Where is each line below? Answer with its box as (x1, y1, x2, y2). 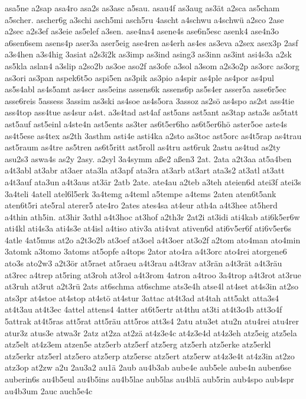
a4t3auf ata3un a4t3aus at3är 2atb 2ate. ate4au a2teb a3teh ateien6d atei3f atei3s (5, 175, 301, 188)
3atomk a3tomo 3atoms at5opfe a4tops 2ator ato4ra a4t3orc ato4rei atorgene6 (5, 245, 287, 258)
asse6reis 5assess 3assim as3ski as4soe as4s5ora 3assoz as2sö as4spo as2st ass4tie (5, 94, 294, 107)
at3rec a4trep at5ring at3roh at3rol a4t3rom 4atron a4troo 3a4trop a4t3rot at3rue (5, 268, 301, 281)
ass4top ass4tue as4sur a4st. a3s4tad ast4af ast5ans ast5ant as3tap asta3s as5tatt (5, 106, 298, 118)
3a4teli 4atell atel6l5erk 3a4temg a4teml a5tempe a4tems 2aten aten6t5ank (5, 187, 276, 199)
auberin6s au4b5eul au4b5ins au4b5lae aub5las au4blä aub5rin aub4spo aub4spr (5, 373, 294, 385)
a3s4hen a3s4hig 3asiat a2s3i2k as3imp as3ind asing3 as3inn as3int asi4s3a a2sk (5, 48, 292, 60)
